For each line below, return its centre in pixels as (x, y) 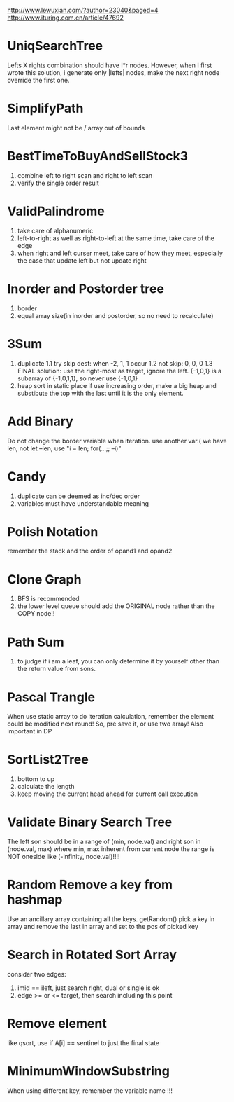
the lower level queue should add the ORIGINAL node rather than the (116, 606)
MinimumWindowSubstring (88, 1072)
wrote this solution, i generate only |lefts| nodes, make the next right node (114, 72)
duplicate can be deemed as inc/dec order (79, 496)
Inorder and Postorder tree (86, 288)
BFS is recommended (48, 599)
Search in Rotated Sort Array (92, 955)
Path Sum (36, 642)
